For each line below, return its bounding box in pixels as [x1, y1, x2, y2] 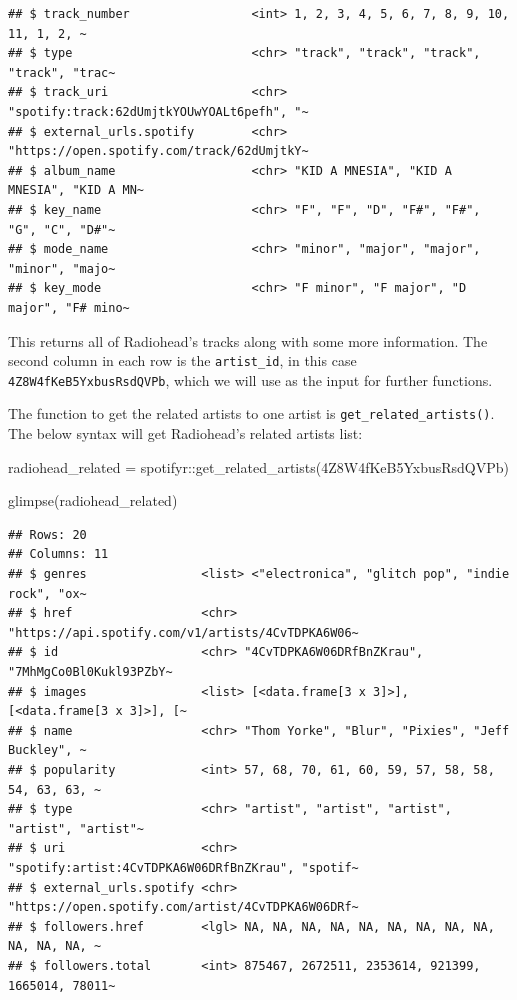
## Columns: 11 [8, 547, 109, 562]
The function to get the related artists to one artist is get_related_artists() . [8, 403, 495, 424]
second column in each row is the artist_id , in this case [8, 350, 357, 371]
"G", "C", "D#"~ [8, 222, 116, 237]
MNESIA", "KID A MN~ [8, 183, 145, 198]
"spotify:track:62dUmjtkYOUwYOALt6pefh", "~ [8, 104, 309, 119]
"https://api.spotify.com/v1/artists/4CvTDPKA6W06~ [8, 625, 359, 640]
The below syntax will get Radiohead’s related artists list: [8, 423, 363, 444]
